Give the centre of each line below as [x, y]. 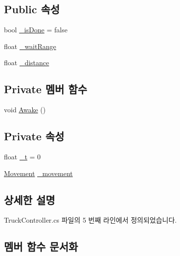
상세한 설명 [30, 199]
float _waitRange [30, 46]
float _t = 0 [22, 156]
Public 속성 [32, 9]
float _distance [27, 63]
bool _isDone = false [36, 30]
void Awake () [25, 110]
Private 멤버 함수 [46, 89]
